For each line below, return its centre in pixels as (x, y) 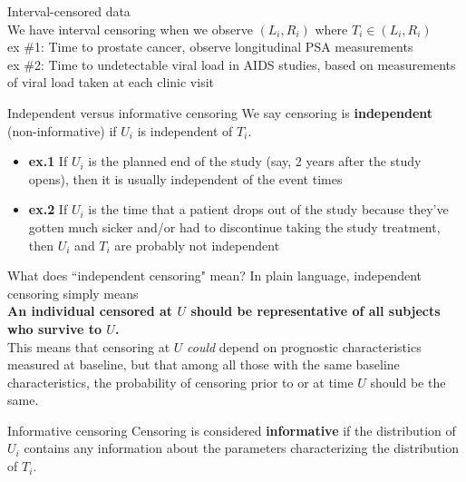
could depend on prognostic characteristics (304, 346)
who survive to (54, 328)
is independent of (185, 130)
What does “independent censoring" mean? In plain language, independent (214, 275)
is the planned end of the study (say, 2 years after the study (255, 161)
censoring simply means (73, 293)
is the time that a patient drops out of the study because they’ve (268, 209)
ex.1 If (48, 161)
